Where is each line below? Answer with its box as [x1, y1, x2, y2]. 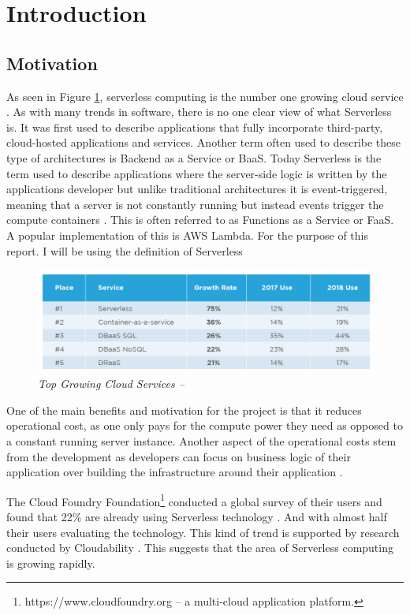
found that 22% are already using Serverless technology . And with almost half [6, 508, 387, 524]
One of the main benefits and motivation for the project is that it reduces [6, 401, 362, 418]
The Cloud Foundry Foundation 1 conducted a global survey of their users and [6, 490, 382, 509]
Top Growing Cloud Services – [38, 375, 184, 392]
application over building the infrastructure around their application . [6, 464, 343, 480]
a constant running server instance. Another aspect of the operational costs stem [6, 432, 397, 449]
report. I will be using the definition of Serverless [6, 242, 243, 259]
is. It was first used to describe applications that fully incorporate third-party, [6, 118, 383, 135]
